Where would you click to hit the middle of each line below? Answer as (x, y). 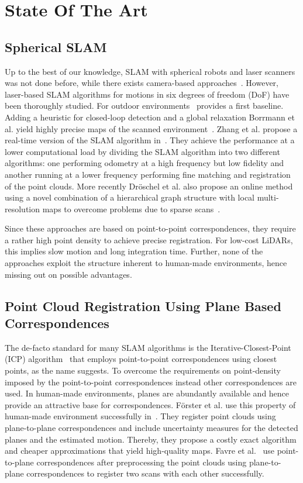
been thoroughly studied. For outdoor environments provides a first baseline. (144, 106)
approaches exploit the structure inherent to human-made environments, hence (146, 263)
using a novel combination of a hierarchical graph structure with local (130, 197)
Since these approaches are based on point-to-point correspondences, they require (150, 228)
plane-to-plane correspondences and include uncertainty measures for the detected (151, 428)
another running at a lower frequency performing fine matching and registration (148, 174)
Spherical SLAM (56, 46)
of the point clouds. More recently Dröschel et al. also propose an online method (149, 186)
